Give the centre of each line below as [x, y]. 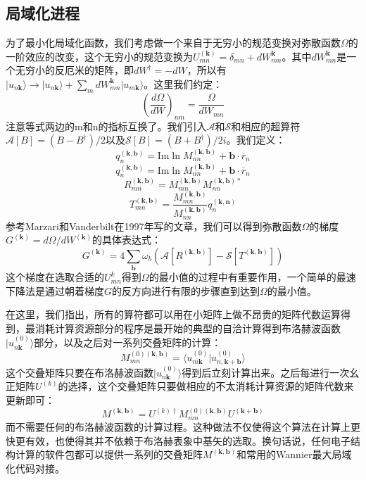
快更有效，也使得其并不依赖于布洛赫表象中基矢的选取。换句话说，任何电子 [178, 440]
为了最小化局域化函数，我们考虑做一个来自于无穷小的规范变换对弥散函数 [173, 43]
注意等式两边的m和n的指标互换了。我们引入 [106, 126]
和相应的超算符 [266, 126]
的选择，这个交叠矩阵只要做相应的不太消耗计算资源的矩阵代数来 [206, 386]
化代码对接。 [35, 468]
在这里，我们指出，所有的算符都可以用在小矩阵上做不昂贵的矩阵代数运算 [173, 314]
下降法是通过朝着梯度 [55, 290]
